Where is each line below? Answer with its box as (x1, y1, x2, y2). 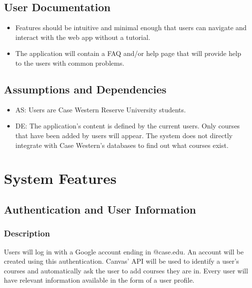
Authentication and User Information (4, 201, 197, 216)
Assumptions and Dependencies (4, 81, 167, 96)
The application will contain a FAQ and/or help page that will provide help (15, 48, 241, 58)
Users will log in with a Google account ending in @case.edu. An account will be (4, 246, 244, 256)
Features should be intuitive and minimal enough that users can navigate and (15, 22, 247, 33)
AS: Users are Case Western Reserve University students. (15, 104, 186, 114)
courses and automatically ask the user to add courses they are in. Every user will (4, 265, 248, 275)
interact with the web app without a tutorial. (15, 32, 150, 42)
